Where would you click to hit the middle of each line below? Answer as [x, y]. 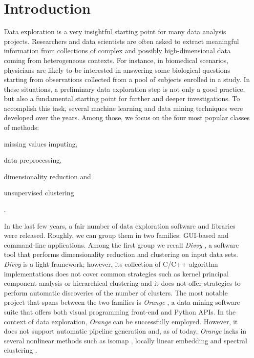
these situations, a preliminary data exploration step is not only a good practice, [125, 89]
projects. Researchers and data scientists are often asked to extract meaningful [122, 41]
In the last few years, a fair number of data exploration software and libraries [120, 225]
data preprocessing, [33, 160]
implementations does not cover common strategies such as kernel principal [116, 273]
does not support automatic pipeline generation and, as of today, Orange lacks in [125, 331]
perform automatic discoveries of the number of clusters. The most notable [116, 292]
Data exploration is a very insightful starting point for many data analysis [115, 32]
